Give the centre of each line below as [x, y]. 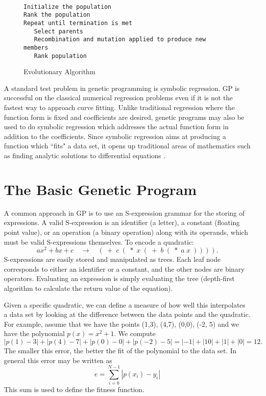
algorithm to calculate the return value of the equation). [88, 288]
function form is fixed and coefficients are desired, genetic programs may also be [124, 117]
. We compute [135, 333]
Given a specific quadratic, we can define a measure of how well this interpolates [125, 304]
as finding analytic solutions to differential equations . [85, 155]
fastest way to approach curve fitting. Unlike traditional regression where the [120, 107]
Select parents [59, 31]
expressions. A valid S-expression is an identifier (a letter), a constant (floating [122, 222]
